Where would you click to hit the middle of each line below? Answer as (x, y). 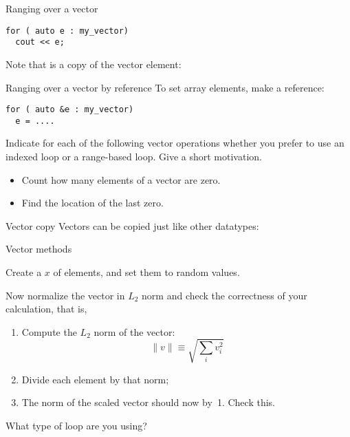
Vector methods (39, 249)
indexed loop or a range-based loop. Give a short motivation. (134, 156)
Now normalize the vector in (65, 295)
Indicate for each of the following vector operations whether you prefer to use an (175, 143)
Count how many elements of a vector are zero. (121, 179)
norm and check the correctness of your (225, 295)
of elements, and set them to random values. (146, 271)
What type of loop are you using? (76, 426)
